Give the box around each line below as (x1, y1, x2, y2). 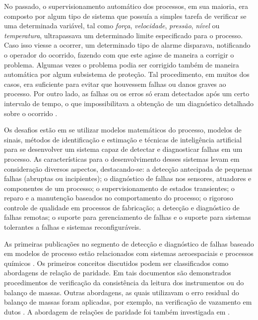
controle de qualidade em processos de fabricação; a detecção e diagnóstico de (4, 202, 240, 212)
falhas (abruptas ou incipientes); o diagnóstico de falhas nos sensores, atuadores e (4, 173, 252, 184)
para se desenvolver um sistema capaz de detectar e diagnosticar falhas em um (4, 144, 243, 154)
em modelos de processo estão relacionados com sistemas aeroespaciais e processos (4, 248, 254, 258)
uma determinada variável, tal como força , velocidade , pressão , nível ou (4, 20, 220, 31)
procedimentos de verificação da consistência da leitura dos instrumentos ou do (4, 277, 244, 288)
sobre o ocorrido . (4, 108, 58, 118)
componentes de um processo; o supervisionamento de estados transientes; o (4, 183, 235, 193)
